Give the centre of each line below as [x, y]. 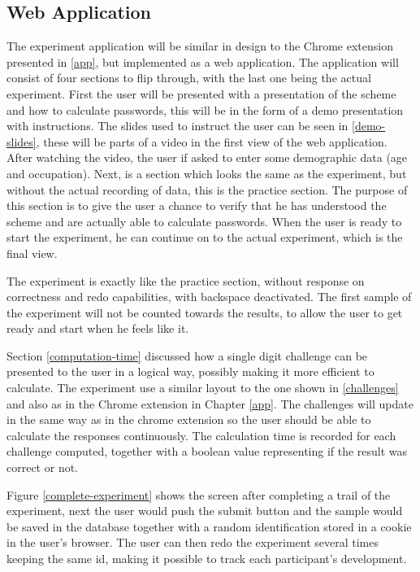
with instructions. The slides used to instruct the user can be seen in [178, 126]
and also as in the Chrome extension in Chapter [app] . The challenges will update [210, 403]
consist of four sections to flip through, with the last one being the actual [189, 78]
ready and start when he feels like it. [98, 328]
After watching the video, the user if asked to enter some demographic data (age [207, 157]
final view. [32, 253]
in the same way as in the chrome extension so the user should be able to [189, 419]
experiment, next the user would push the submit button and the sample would [205, 511]
